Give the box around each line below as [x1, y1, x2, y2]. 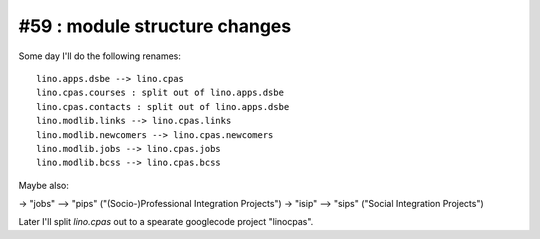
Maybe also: [18, 179, 69, 191]
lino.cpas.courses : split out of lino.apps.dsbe [36, 87, 285, 99]
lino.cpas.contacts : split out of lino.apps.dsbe [36, 101, 290, 112]
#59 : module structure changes [18, 15, 292, 37]
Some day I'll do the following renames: [18, 50, 182, 62]
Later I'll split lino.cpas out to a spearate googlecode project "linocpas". [18, 216, 314, 228]
